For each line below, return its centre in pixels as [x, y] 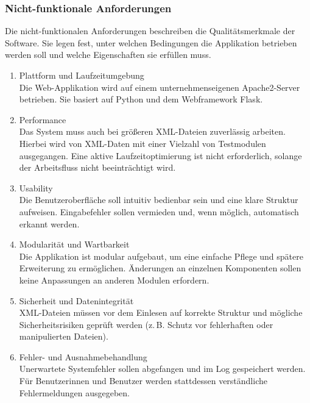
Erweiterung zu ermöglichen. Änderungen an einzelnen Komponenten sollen [160, 268]
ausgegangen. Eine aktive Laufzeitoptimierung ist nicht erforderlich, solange [160, 155]
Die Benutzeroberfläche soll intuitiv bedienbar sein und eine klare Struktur [159, 200]
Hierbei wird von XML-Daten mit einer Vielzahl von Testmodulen [143, 143]
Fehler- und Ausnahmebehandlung [83, 356]
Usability [36, 187]
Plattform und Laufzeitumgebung [82, 75]
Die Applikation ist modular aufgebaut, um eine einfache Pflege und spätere [161, 256]
